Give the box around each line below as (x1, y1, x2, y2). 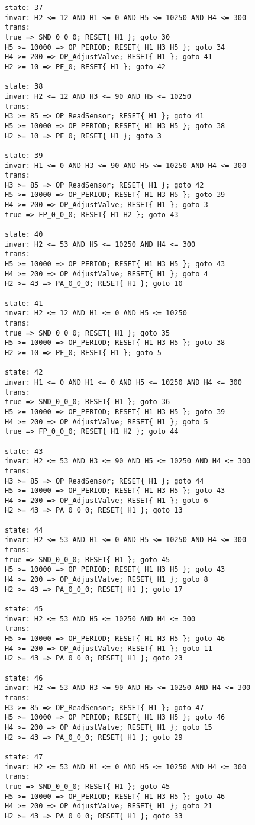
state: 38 (5, 82, 43, 91)
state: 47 (5, 752, 43, 761)
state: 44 (5, 526, 43, 534)
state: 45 (5, 605, 43, 614)
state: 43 (5, 447, 43, 456)
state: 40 (5, 230, 43, 239)
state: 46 (5, 673, 43, 682)
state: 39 (5, 151, 43, 160)
